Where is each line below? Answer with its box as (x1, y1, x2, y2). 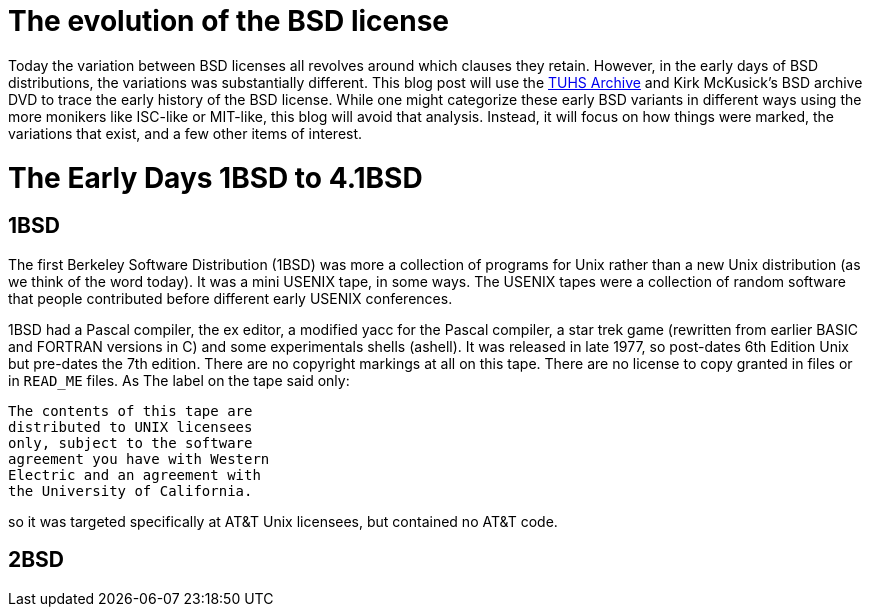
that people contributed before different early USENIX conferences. (8, 289, 453, 307)
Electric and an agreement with (8, 466, 261, 483)
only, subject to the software (8, 434, 253, 451)
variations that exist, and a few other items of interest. (8, 124, 363, 142)
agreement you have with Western (8, 450, 270, 467)
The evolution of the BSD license (8, 4, 449, 38)
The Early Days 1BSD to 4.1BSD (8, 160, 423, 195)
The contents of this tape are (8, 402, 253, 419)
